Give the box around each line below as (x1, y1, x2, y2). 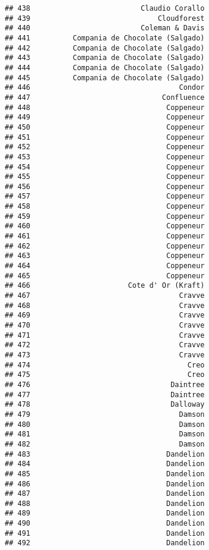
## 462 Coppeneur (5, 241, 205, 250)
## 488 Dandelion (5, 499, 205, 508)
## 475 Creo (5, 370, 205, 379)
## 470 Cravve (5, 321, 205, 329)
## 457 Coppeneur (5, 192, 205, 201)
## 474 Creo (5, 360, 205, 369)
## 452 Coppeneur (5, 143, 205, 152)
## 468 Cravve (5, 301, 205, 310)
